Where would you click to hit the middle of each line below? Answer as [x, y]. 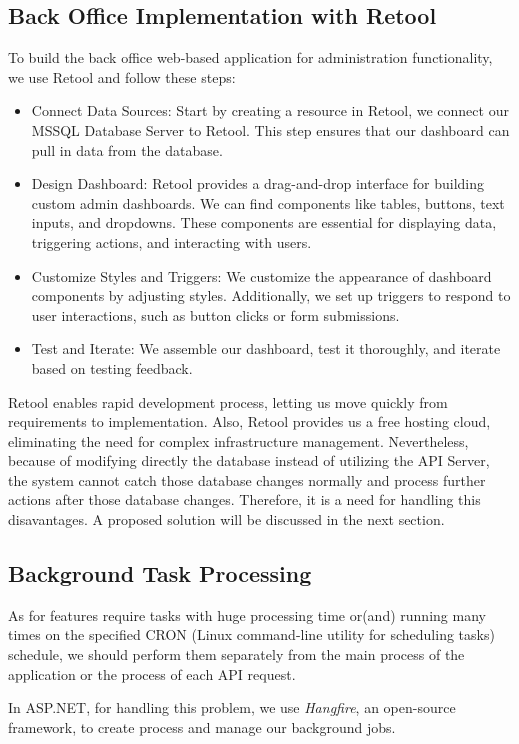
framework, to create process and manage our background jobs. [202, 726]
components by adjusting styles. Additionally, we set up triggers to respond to [271, 295]
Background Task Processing [160, 573]
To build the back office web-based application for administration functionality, [250, 57]
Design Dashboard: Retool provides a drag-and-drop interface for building [258, 183]
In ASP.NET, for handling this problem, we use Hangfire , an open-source [232, 707]
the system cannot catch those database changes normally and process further [247, 479]
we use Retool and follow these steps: [122, 76]
